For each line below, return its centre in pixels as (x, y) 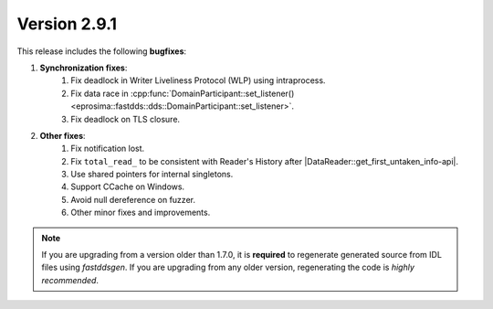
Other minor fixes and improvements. (141, 213)
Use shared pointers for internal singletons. (152, 175)
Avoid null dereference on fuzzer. (133, 199)
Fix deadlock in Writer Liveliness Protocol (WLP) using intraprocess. (198, 80)
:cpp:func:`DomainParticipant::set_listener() (212, 93)
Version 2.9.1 (67, 24)
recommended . (70, 280)
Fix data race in (100, 93)
